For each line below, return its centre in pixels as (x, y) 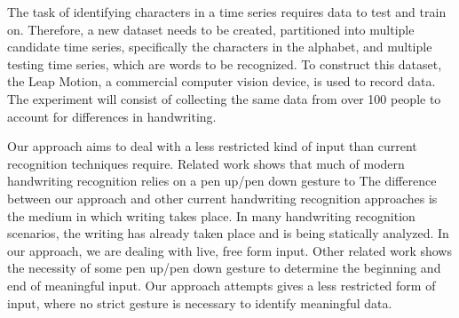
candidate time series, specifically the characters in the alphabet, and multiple (220, 47)
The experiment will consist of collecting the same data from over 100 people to (224, 98)
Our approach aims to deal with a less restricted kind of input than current (212, 146)
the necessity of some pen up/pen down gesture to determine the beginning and (224, 268)
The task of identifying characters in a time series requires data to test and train (227, 12)
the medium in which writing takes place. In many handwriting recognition (211, 215)
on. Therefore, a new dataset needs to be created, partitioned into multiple (211, 29)
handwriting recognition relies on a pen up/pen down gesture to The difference (222, 181)
